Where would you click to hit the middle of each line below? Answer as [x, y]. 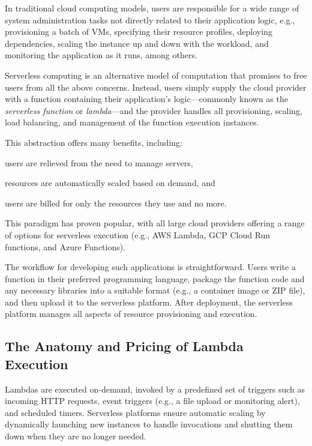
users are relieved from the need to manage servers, [99, 162]
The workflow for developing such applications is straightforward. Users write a [150, 267]
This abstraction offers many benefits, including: [94, 142]
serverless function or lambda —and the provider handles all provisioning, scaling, [154, 110]
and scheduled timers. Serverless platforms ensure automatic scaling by [135, 412]
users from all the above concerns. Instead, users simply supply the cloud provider [156, 87]
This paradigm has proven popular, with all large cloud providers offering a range [155, 223]
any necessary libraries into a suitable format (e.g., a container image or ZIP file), [155, 290]
